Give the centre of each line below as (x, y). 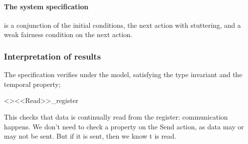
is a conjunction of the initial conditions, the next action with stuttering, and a (123, 25)
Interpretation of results (52, 56)
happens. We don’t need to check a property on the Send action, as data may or (124, 126)
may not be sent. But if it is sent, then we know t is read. (90, 136)
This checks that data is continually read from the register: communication (116, 116)
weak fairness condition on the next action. (68, 34)
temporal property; (32, 84)
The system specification (46, 6)
